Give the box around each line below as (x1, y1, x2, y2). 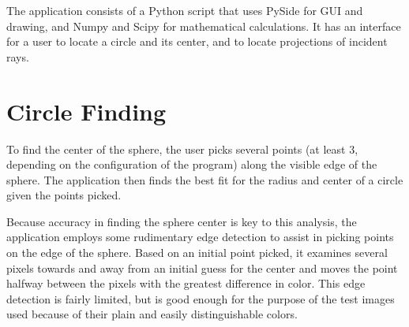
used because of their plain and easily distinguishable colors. (6, 306, 298, 322)
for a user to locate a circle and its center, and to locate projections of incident (6, 33, 388, 50)
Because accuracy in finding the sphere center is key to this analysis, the (6, 213, 357, 229)
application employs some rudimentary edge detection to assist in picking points (6, 229, 394, 245)
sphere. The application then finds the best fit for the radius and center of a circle (6, 171, 403, 188)
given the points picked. (6, 187, 122, 203)
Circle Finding (6, 95, 167, 127)
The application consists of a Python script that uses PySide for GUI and (6, 2, 363, 18)
